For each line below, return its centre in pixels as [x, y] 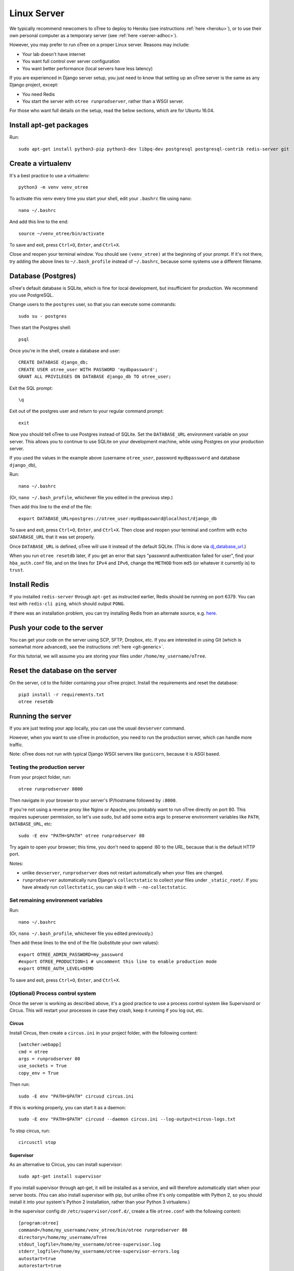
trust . [17, 570]
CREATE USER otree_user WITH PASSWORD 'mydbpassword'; [88, 369]
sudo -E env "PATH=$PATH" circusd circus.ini [76, 1096]
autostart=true [37, 1259]
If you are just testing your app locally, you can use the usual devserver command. [97, 728]
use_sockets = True [43, 1066]
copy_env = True [39, 1073]
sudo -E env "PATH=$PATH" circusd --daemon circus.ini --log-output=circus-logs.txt [127, 1119]
